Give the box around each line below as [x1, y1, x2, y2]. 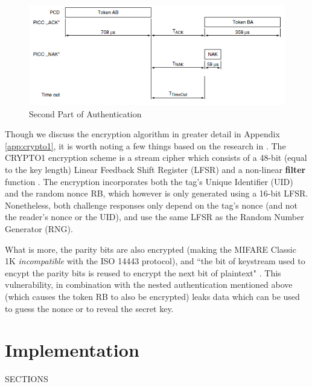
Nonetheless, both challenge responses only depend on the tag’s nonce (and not [5, 198, 298, 211]
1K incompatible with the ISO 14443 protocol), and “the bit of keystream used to [5, 255, 305, 267]
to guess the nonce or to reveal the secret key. [5, 302, 174, 314]
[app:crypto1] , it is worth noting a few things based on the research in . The [5, 139, 286, 152]
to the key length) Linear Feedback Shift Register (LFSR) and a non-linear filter [5, 163, 306, 176]
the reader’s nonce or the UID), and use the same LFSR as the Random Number [5, 210, 304, 223]
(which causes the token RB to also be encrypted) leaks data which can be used [5, 290, 300, 302]
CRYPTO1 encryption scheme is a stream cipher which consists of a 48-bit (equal [5, 151, 307, 164]
